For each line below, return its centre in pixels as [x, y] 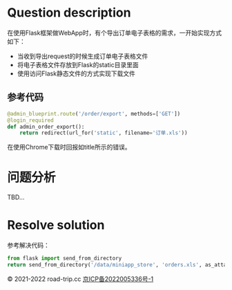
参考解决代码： [28, 245]
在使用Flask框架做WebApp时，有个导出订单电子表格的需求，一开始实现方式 [115, 33]
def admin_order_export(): [46, 127]
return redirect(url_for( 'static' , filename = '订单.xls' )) [104, 133]
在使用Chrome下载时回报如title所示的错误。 [69, 147]
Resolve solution [56, 225]
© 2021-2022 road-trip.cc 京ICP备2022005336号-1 [80, 279]
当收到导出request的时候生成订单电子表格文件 [83, 56]
